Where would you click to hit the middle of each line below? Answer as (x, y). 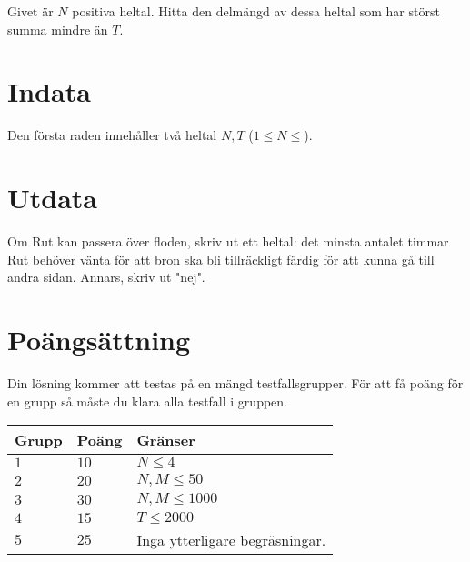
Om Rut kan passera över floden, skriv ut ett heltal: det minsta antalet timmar (228, 241)
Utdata (53, 198)
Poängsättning (99, 339)
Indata (49, 91)
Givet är (30, 11)
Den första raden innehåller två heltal (112, 135)
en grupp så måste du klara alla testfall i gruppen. (147, 401)
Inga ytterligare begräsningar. (231, 540)
